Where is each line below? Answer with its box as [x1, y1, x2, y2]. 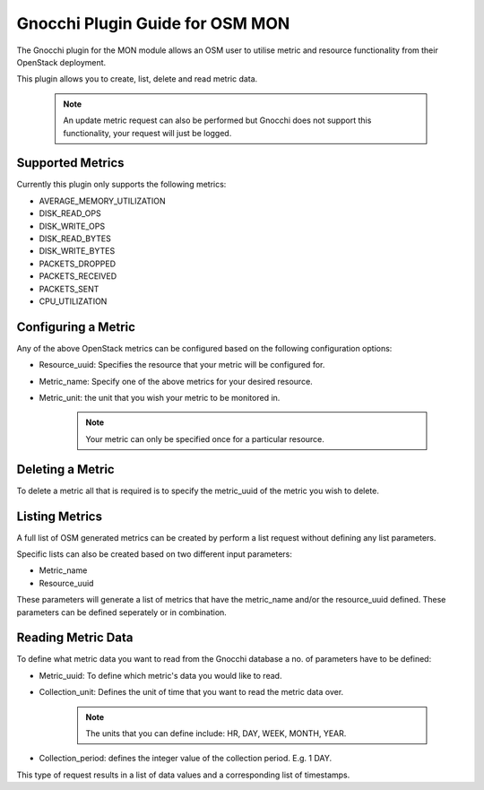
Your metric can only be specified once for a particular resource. [85, 433, 324, 444]
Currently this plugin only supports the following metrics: [16, 179, 227, 190]
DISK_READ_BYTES [39, 233, 111, 244]
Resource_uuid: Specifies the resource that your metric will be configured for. [39, 360, 325, 370]
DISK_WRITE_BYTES [39, 246, 116, 256]
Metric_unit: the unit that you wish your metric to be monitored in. [39, 393, 281, 403]
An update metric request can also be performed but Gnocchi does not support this [63, 115, 372, 126]
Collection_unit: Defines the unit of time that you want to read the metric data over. [39, 687, 344, 698]
